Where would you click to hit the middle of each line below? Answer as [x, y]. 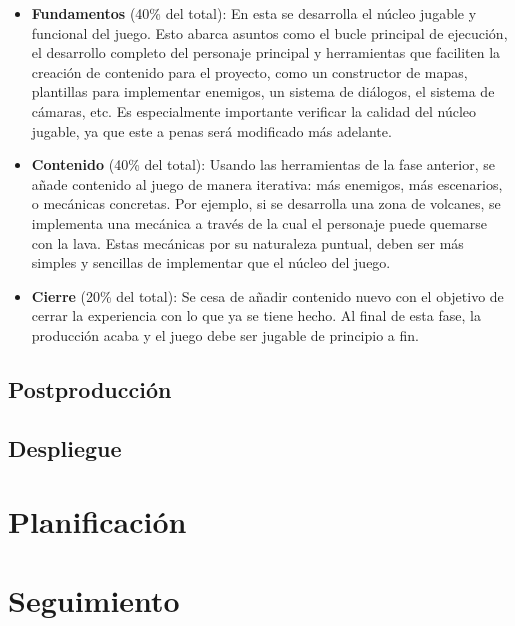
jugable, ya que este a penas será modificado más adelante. [211, 130]
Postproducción [90, 388]
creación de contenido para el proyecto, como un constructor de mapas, [249, 71]
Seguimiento [94, 599]
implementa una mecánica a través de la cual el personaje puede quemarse [259, 222]
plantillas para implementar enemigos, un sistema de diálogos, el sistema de [263, 91]
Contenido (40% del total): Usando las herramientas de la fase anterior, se [263, 164]
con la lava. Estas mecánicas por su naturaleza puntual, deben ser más [247, 242]
